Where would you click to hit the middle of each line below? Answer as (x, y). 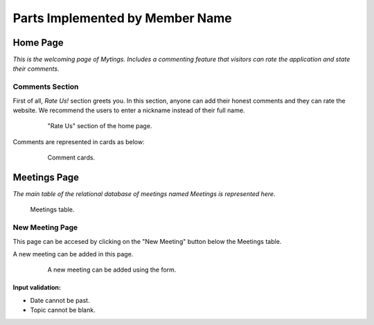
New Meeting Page (45, 227)
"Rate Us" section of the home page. (100, 126)
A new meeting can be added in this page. (73, 254)
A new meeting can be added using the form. (112, 270)
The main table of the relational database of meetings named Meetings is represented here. (144, 194)
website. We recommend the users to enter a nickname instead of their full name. (129, 110)
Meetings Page (46, 177)
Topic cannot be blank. (63, 310)
